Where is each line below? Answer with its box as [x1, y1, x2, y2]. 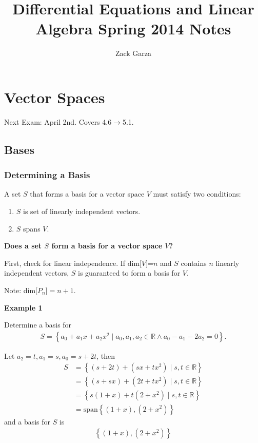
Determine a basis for [4, 319, 72, 330]
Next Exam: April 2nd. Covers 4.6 [4, 116, 112, 127]
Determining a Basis [4, 168, 90, 181]
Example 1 [4, 302, 43, 313]
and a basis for [4, 416, 51, 427]
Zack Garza [115, 48, 152, 59]
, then [96, 350, 115, 361]
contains [181, 257, 207, 268]
